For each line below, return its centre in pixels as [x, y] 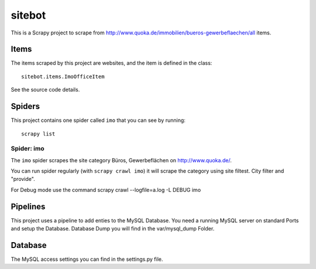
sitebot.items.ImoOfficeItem [63, 76]
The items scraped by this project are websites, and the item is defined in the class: [111, 63]
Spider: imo [28, 149]
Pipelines [28, 206]
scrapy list [38, 134]
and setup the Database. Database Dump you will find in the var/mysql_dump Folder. [113, 229]
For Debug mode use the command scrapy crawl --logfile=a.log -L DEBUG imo [106, 190]
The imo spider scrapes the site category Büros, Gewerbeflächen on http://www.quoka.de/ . [121, 160]
